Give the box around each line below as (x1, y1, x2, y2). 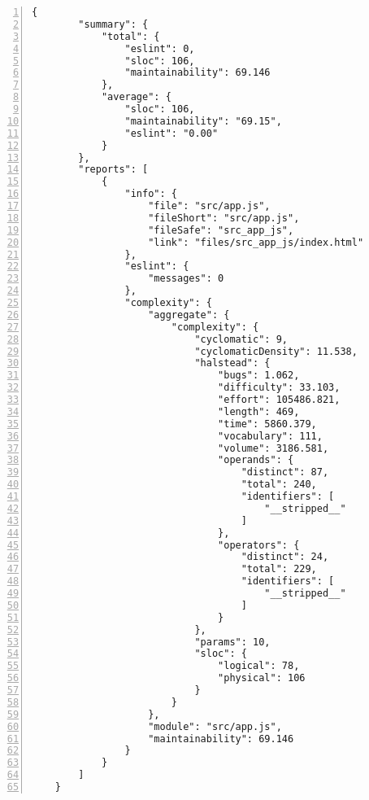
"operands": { (218, 454, 294, 466)
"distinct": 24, (241, 551, 329, 563)
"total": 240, (241, 479, 317, 491)
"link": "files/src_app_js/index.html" (148, 236, 364, 248)
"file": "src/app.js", (148, 200, 271, 212)
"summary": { (78, 18, 149, 30)
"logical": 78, (218, 660, 300, 672)
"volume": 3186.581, (218, 442, 329, 454)
